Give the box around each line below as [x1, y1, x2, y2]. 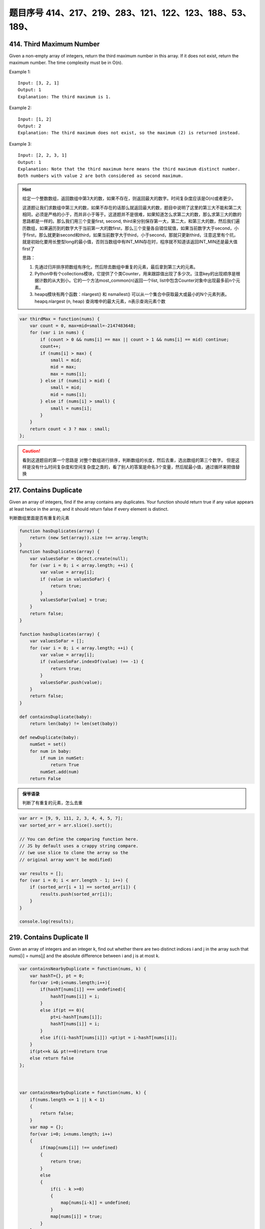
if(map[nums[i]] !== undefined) [40, 1145, 118, 1150]
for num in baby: [29, 748, 72, 754]
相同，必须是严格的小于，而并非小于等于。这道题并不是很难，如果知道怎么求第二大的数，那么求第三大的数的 [22, 211, 241, 217]
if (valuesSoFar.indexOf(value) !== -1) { [40, 659, 144, 665]
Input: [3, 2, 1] [18, 80, 59, 86]
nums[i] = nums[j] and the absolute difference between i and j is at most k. [9, 953, 160, 959]
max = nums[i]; [50, 371, 87, 377]
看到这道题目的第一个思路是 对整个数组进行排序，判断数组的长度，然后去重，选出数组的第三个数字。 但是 [22, 457, 236, 463]
